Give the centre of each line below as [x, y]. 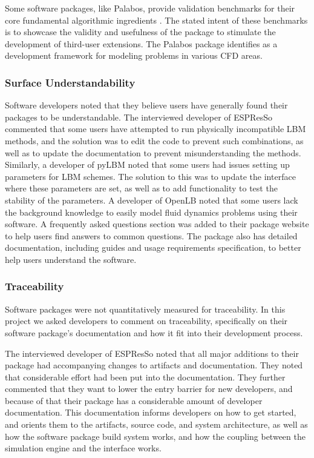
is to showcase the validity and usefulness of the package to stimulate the [140, 32]
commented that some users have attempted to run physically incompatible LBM [155, 129]
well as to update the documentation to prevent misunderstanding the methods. [153, 152]
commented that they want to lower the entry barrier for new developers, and [149, 389]
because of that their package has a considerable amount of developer [134, 400]
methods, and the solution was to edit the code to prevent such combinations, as [154, 140]
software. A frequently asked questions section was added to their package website [157, 224]
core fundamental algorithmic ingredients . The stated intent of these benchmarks [156, 20]
